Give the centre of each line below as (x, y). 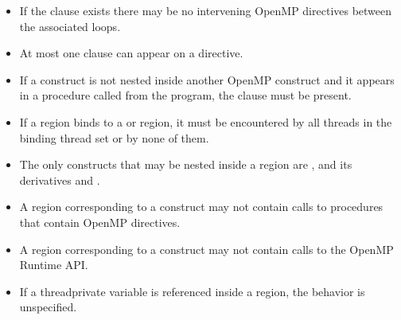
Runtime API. (54, 265)
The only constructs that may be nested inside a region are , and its (186, 164)
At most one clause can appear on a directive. (131, 53)
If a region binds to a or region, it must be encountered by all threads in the (206, 121)
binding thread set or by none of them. (114, 137)
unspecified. (48, 307)
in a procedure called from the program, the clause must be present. (185, 95)
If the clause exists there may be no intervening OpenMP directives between (206, 10)
